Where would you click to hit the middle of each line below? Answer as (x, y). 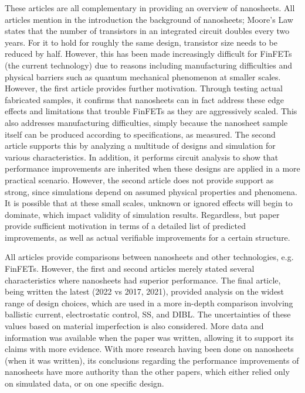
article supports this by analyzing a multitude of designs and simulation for (140, 146)
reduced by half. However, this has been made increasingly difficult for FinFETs (148, 54)
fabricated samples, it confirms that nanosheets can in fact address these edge (144, 99)
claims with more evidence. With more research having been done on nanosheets (149, 349)
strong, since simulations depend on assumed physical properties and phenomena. (151, 191)
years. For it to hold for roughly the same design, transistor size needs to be (141, 42)
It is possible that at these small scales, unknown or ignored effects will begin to (149, 203)
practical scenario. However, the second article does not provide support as (139, 180)
